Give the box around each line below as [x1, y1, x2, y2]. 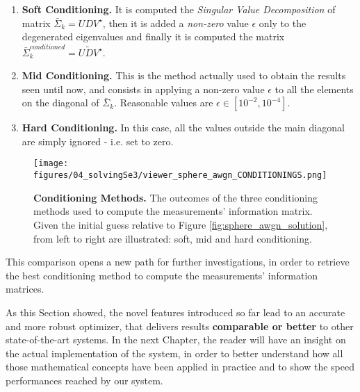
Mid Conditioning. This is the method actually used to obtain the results [22, 68, 346, 83]
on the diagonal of [22, 95, 99, 110]
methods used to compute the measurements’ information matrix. [33, 204, 313, 218]
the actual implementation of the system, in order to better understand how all [6, 345, 343, 360]
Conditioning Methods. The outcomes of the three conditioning [33, 190, 318, 204]
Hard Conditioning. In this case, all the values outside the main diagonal [22, 120, 345, 135]
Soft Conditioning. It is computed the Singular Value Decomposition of [22, 2, 336, 16]
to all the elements [275, 81, 354, 96]
